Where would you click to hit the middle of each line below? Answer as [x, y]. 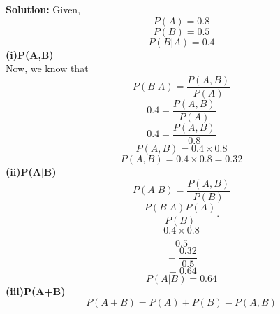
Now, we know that [47, 68]
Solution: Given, [43, 9]
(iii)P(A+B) [36, 291]
